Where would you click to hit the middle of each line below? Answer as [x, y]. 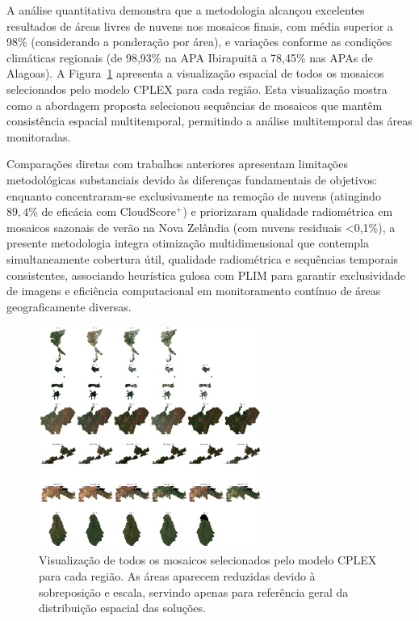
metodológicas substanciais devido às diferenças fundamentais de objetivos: [192, 179]
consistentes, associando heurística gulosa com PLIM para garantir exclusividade [206, 275]
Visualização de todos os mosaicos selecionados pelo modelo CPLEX [208, 560]
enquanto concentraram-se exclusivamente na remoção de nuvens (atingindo [194, 195]
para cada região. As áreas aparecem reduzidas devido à [177, 576]
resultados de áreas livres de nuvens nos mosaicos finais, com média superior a [200, 25]
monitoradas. [39, 136]
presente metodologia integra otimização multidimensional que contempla [188, 243]
